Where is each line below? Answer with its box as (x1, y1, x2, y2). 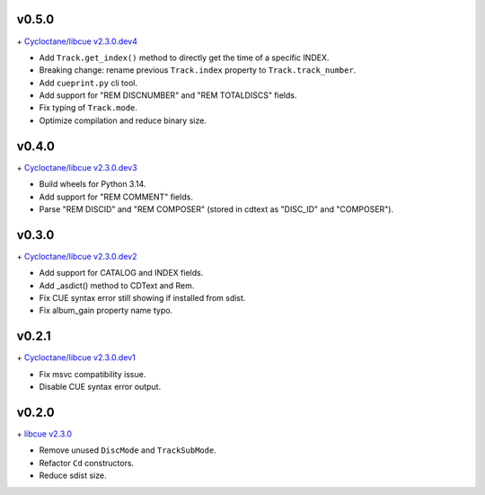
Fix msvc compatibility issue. (39, 368, 146, 379)
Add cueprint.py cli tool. (39, 77, 138, 88)
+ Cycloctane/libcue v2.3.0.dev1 (16, 352, 137, 363)
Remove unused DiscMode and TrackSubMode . (39, 445, 217, 455)
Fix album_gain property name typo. (39, 305, 173, 316)
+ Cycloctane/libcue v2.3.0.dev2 (16, 251, 137, 261)
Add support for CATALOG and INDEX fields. (39, 268, 204, 278)
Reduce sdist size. (39, 470, 107, 481)
